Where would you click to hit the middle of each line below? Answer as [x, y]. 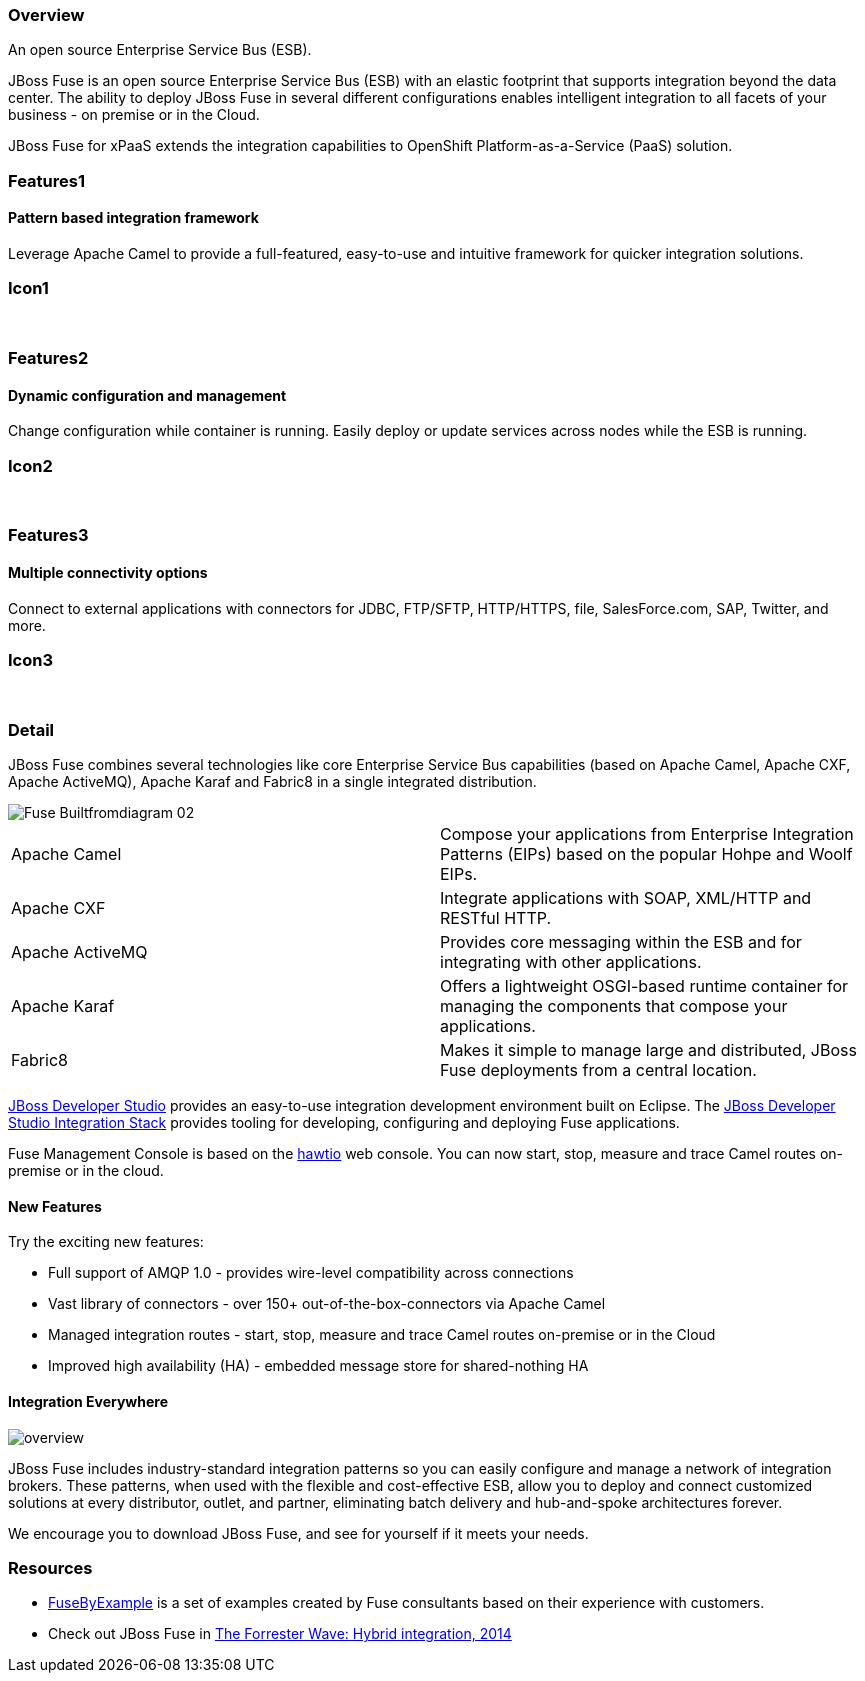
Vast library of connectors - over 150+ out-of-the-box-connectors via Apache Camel [327, 1304]
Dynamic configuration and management [147, 395]
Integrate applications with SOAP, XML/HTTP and [626, 898]
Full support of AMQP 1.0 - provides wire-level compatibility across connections [311, 1273]
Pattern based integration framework [133, 218]
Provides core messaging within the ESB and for [621, 942]
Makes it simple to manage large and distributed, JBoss [648, 1050]
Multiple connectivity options [108, 573]
